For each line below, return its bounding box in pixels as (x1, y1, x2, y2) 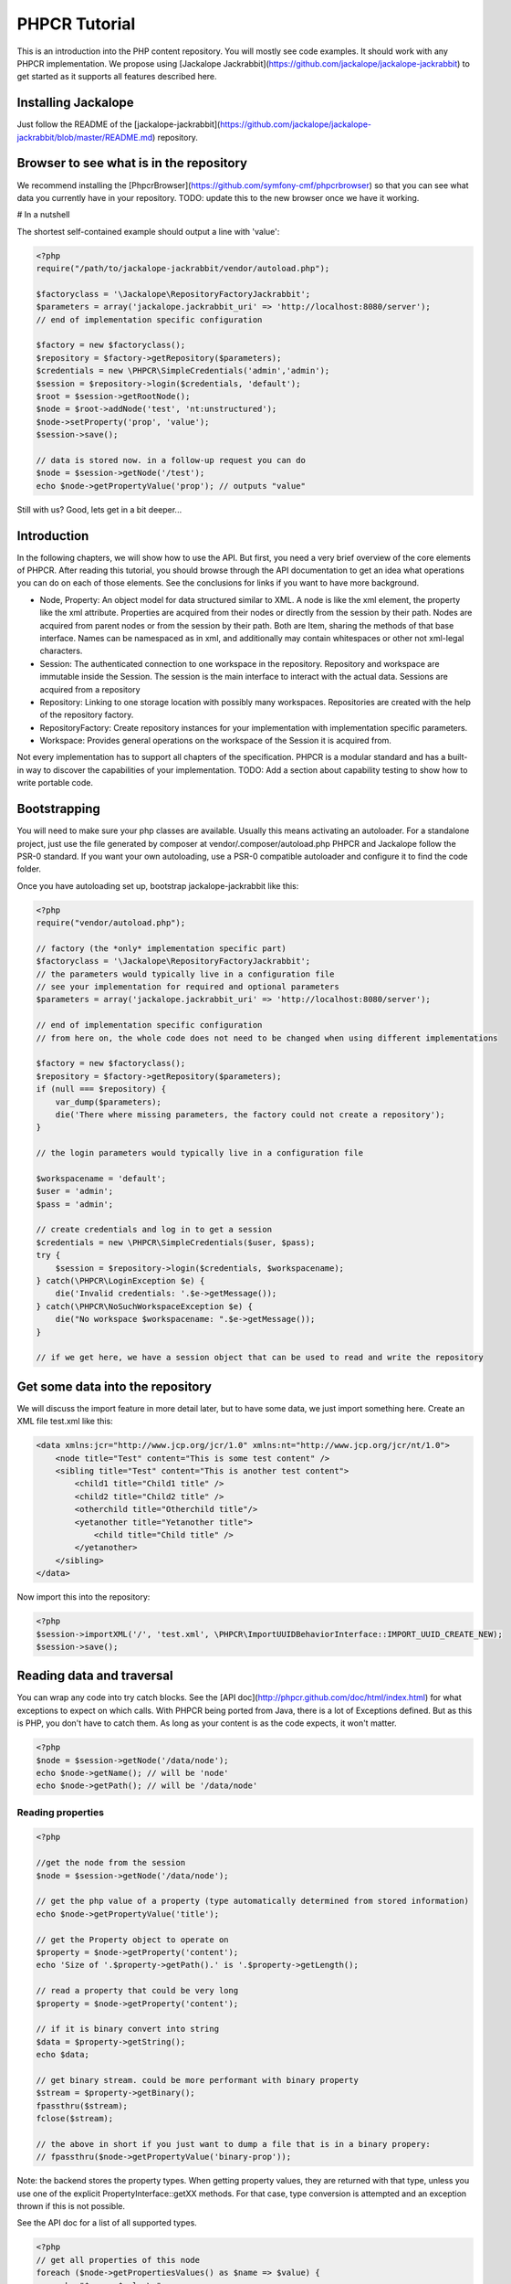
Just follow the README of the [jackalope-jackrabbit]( (16, 119, 221, 130)
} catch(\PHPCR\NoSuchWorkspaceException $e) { (36, 1301, 253, 1311)
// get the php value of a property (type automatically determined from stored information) (36, 1896, 470, 1907)
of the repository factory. (39, 709, 134, 721)
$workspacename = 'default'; (36, 1173, 167, 1183)
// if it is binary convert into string (36, 2024, 219, 2035)
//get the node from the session (36, 1857, 186, 1868)
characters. (39, 645, 83, 657)
